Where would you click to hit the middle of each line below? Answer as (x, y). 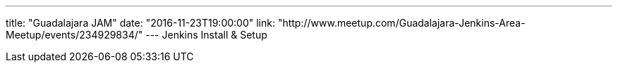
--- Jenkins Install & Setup (206, 35)
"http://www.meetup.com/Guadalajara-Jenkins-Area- (401, 23)
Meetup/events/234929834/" (74, 35)
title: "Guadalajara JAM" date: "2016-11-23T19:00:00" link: (140, 23)
